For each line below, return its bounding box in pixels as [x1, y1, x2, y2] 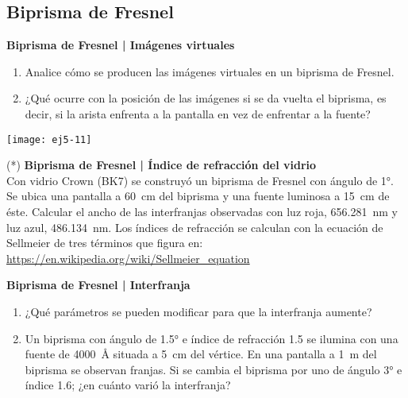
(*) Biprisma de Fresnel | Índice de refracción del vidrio [6, 156, 317, 173]
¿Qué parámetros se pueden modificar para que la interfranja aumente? [25, 303, 372, 319]
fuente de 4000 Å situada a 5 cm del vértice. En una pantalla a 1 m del [25, 346, 377, 362]
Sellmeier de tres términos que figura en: [6, 234, 203, 251]
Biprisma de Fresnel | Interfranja [6, 276, 191, 293]
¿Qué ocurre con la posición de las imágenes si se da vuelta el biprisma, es [25, 90, 387, 106]
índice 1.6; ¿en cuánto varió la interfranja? [25, 377, 231, 393]
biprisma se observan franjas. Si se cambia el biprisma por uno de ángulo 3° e [25, 361, 402, 377]
